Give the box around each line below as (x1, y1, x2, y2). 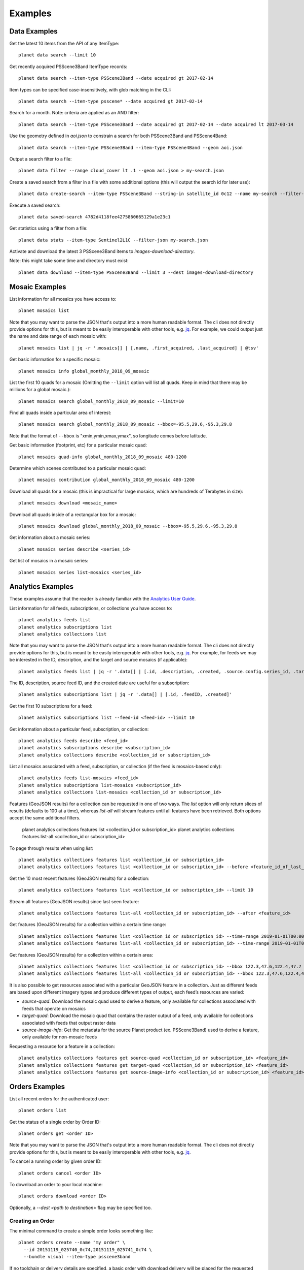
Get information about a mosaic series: (9, 534, 91, 541)
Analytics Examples (9, 582, 73, 591)
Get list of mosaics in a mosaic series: (9, 558, 89, 564)
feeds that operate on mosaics (22, 1005, 86, 1011)
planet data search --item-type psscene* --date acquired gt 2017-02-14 (18, 99, 203, 104)
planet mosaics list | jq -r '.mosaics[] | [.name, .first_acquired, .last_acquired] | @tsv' (18, 345, 259, 351)
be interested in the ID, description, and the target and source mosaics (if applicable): (9, 657, 187, 663)
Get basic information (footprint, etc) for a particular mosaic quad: (9, 442, 147, 448)
